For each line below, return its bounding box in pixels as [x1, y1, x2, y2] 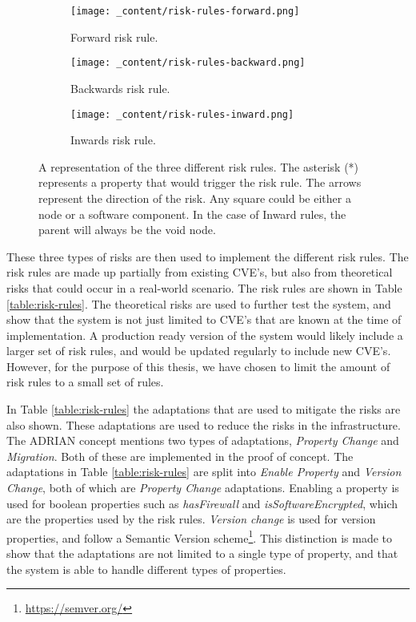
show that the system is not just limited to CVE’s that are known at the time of [6, 311, 402, 328]
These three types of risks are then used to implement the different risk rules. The [6, 248, 409, 265]
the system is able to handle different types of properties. [6, 560, 286, 577]
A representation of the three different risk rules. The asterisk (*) [38, 158, 359, 175]
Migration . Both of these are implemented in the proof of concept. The [6, 447, 354, 464]
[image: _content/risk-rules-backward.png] [70, 57, 306, 69]
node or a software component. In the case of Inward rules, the [38, 205, 346, 222]
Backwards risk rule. [70, 79, 170, 96]
